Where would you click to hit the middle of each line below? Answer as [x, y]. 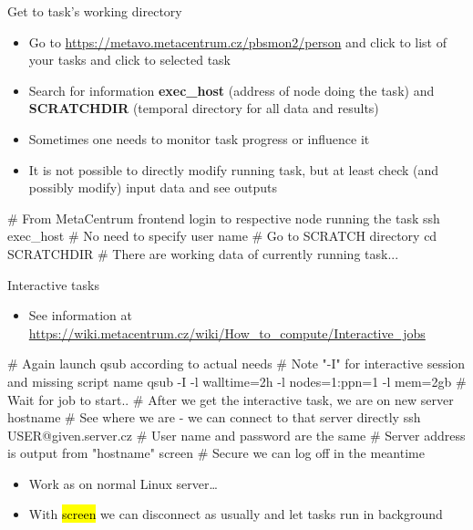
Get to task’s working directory [95, 11]
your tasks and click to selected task [129, 60]
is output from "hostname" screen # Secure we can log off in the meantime [216, 453]
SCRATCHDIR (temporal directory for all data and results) [204, 108]
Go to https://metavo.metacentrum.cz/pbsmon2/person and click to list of [238, 42]
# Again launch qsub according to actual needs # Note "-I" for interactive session [236, 364]
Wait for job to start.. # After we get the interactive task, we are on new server [231, 399]
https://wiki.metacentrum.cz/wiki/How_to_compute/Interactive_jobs [227, 333]
